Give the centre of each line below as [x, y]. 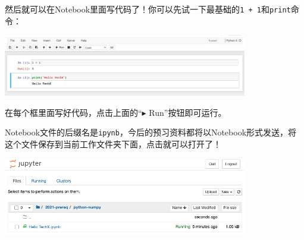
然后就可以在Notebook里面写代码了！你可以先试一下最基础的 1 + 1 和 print [148, 9]
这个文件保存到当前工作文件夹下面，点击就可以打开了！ [113, 144]
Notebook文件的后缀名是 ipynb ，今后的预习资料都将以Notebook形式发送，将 [151, 132]
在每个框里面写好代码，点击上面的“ [73, 112]
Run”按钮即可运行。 [188, 112]
